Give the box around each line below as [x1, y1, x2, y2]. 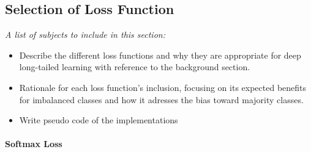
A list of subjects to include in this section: [5, 28, 165, 41]
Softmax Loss [5, 137, 62, 150]
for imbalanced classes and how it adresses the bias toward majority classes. [19, 93, 304, 106]
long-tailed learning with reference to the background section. [19, 60, 250, 73]
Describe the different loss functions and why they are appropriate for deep [19, 48, 301, 61]
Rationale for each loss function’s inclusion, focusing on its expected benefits [19, 81, 307, 93]
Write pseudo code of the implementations [19, 114, 178, 126]
